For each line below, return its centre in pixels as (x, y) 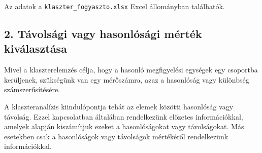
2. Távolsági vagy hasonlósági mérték (103, 34)
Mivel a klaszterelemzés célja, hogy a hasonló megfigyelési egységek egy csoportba (131, 70)
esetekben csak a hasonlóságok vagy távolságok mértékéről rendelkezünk (116, 136)
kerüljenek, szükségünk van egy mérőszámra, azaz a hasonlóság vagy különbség (127, 79)
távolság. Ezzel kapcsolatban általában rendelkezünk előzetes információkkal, (124, 116)
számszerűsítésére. (32, 89)
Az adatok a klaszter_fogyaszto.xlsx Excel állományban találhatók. (114, 6)
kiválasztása (36, 48)
